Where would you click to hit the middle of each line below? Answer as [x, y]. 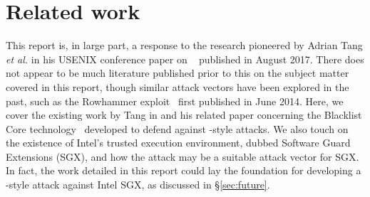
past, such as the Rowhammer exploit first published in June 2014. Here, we [175, 101]
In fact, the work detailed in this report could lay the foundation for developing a [184, 170]
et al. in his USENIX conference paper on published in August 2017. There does [185, 59]
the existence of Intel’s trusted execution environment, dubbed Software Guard [178, 143]
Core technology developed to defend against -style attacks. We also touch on [177, 128]
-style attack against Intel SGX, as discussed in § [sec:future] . [138, 185]
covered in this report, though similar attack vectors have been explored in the [178, 86]
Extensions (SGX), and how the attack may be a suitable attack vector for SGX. [183, 156]
